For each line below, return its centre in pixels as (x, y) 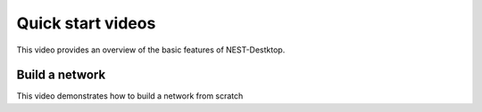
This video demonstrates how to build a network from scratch (130, 96)
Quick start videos (86, 23)
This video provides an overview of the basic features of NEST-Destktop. (151, 50)
